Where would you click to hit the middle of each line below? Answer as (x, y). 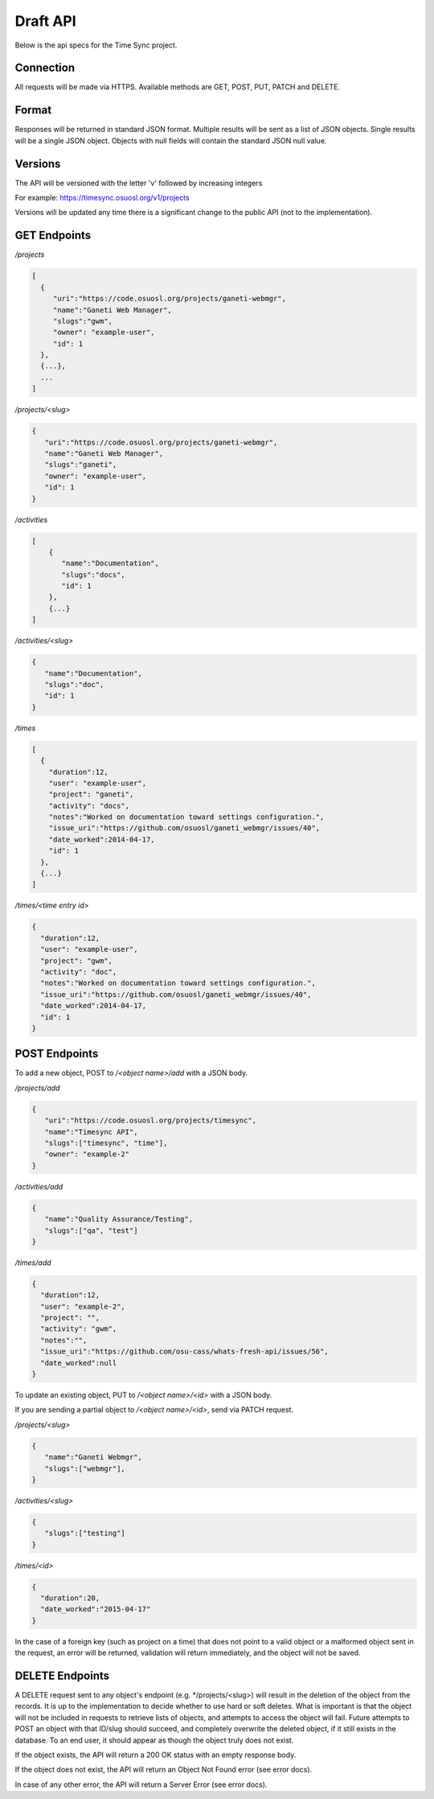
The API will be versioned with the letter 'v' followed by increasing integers (139, 183)
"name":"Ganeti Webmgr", (93, 1457)
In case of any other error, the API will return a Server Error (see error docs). (141, 1785)
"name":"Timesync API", (91, 1132)
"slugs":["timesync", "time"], (106, 1143)
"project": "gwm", (76, 961)
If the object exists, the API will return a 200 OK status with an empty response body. (156, 1755)
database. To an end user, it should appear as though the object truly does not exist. (154, 1740)
